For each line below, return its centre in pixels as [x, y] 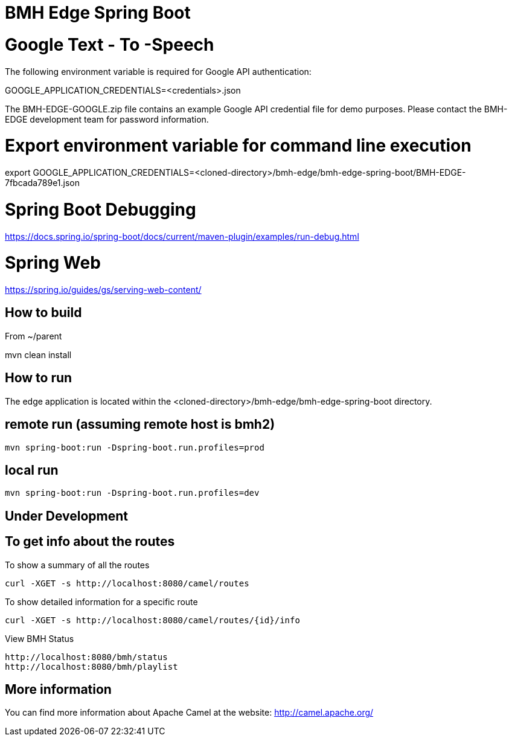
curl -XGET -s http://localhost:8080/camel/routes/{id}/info [152, 620]
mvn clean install [38, 354]
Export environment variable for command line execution [238, 146]
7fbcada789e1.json [43, 183]
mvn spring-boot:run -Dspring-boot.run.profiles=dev [132, 493]
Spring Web [53, 263]
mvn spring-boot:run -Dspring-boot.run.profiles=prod [135, 447]
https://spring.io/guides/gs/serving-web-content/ [103, 290]
